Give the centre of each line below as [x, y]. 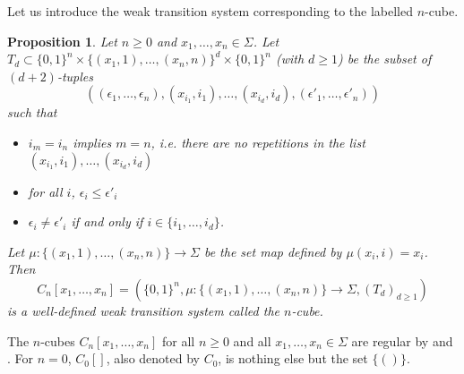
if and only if [107, 221]
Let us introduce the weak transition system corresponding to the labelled [211, 11]
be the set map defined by [273, 251]
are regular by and [402, 340]
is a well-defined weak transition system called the [143, 310]
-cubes [58, 340]
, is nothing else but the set [293, 358]
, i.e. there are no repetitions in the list [258, 142]
